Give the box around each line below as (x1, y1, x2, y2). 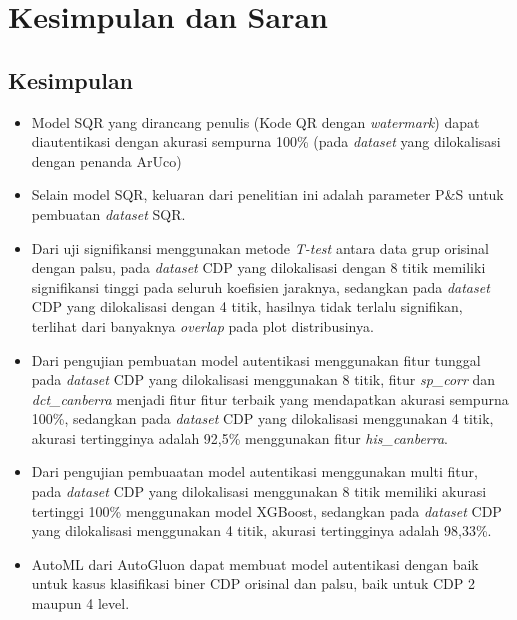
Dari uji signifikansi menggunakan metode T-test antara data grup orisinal (31, 237, 489, 258)
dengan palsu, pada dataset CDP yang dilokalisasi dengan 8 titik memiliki (31, 257, 486, 278)
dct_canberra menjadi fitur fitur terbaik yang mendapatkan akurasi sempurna (31, 388, 509, 409)
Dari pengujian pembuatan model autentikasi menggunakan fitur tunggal (31, 349, 481, 370)
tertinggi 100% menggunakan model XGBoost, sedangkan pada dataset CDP (31, 500, 502, 521)
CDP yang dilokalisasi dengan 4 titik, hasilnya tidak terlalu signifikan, (31, 296, 463, 317)
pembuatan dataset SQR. (31, 203, 186, 224)
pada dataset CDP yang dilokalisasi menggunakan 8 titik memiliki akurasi (31, 481, 487, 502)
